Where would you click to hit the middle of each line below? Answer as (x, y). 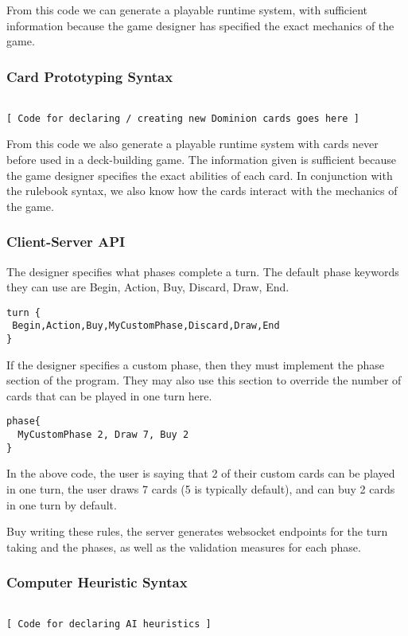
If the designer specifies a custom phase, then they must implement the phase (195, 364)
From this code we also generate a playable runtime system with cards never (192, 144)
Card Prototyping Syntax (90, 76)
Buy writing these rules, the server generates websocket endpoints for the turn (197, 531)
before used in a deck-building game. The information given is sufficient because (201, 159)
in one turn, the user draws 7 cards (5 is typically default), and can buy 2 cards (201, 489)
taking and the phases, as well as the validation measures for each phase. (184, 546)
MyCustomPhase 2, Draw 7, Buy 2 (103, 435)
